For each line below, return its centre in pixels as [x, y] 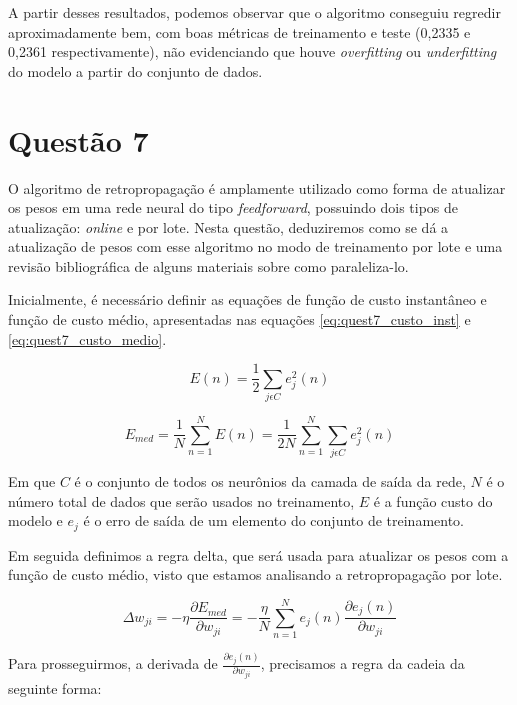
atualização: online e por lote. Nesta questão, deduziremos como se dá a [228, 226]
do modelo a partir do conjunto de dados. [135, 70]
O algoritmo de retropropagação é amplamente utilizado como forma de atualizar [257, 187]
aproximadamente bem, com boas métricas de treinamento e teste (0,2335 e [239, 31]
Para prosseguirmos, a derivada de [113, 663]
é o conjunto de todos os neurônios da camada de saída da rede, [270, 481]
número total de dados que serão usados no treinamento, [181, 500]
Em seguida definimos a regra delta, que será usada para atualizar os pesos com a [258, 554]
